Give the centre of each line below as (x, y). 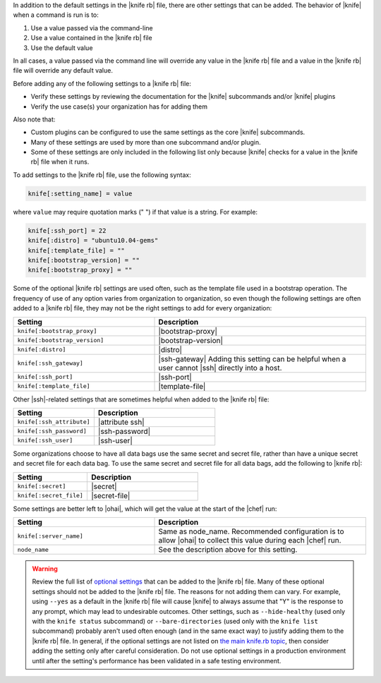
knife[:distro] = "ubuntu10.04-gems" (93, 241)
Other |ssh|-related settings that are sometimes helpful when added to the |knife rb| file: (141, 399)
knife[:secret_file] (50, 496)
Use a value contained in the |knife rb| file (91, 38)
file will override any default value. (63, 71)
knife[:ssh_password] (52, 431)
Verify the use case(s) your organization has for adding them (119, 107)
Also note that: (34, 119)
